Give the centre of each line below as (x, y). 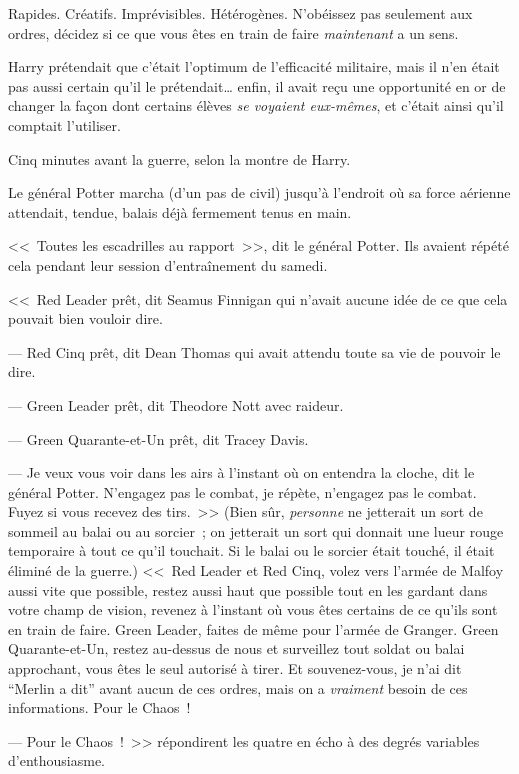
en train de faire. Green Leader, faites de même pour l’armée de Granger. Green (253, 628)
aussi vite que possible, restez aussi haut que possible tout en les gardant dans (248, 589)
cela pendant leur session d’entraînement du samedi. (168, 264)
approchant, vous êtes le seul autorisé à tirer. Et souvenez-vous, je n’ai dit (235, 668)
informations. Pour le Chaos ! (99, 707)
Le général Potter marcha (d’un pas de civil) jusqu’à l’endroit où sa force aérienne (259, 192)
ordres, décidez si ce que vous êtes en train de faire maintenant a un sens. (233, 32)
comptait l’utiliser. (64, 124)
